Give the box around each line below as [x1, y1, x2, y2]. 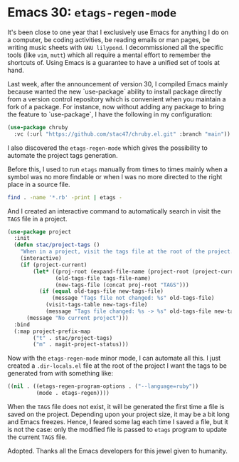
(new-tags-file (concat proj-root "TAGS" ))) [55, 281, 190, 288]
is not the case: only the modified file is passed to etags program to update [7, 426, 228, 434]
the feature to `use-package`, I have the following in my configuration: [7, 110, 213, 119]
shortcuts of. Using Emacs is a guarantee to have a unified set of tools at [7, 58, 221, 66]
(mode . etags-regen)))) [36, 390, 110, 397]
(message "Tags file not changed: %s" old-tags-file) [52, 294, 215, 302]
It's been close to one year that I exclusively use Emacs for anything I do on [7, 28, 229, 36]
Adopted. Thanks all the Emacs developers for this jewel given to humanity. [7, 447, 228, 456]
